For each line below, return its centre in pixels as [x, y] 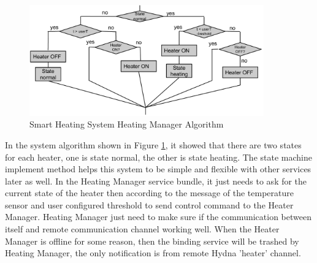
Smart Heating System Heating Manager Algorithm [127, 124]
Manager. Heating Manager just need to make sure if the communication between [158, 217]
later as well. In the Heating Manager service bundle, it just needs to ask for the [156, 181]
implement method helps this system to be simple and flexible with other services [158, 169]
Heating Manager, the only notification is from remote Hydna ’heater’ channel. [153, 253]
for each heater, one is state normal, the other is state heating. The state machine [158, 157]
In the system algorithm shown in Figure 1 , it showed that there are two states [153, 144]
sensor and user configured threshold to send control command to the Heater [149, 204]
